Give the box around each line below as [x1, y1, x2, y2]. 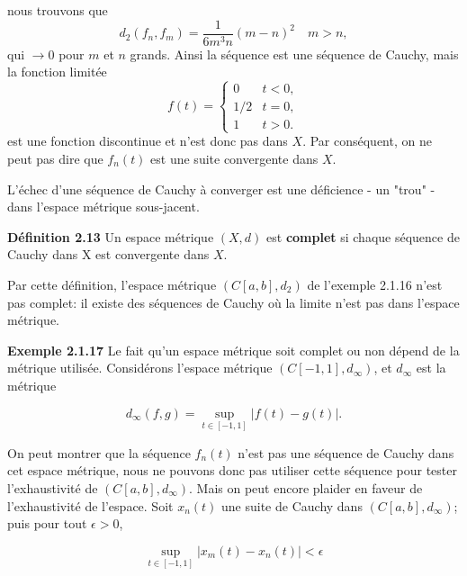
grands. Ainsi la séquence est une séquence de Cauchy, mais [130, 44, 459, 63]
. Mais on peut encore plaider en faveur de [188, 478, 423, 497]
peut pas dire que [7, 149, 103, 168]
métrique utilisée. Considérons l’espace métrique [7, 358, 273, 377]
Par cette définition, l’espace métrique [7, 275, 217, 293]
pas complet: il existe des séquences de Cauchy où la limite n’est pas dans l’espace [7, 292, 460, 311]
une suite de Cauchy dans [221, 496, 363, 515]
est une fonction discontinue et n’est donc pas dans [7, 131, 288, 150]
